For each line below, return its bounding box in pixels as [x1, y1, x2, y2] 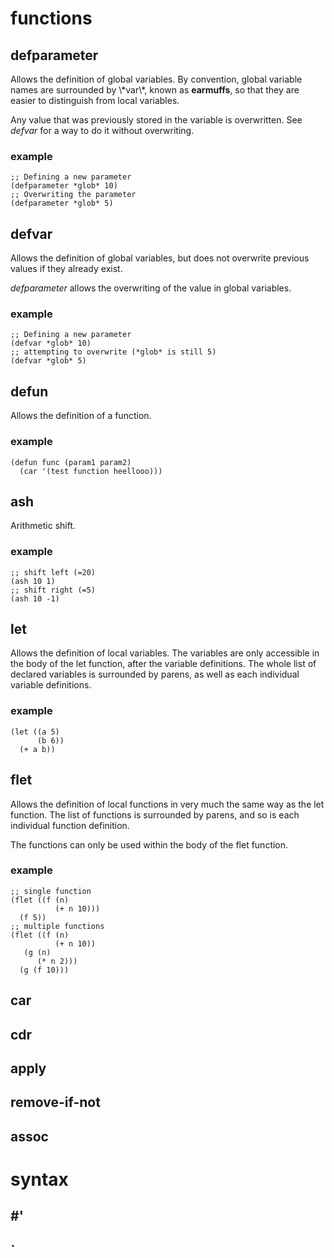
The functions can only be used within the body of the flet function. [10, 838, 289, 851]
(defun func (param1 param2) [10, 457, 132, 467]
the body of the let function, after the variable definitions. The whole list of [10, 658, 317, 670]
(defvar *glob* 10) [10, 338, 92, 349]
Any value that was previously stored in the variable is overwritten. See [10, 114, 303, 126]
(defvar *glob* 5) [10, 356, 87, 366]
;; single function [10, 886, 92, 896]
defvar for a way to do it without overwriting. [10, 125, 195, 136]
